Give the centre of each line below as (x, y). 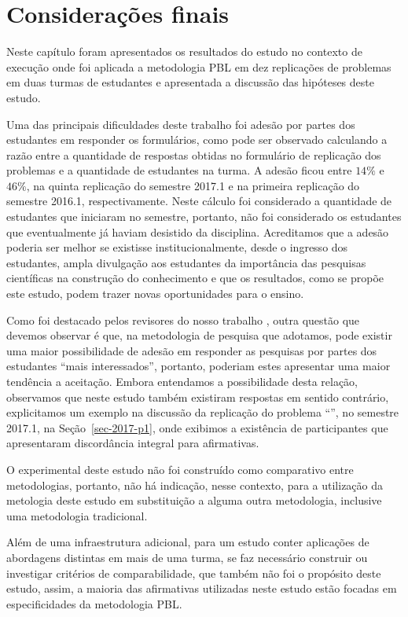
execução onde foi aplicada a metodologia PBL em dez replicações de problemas (199, 66)
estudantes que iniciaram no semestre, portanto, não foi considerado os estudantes (204, 217)
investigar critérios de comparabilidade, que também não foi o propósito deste (194, 573)
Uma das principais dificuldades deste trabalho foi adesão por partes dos (181, 124)
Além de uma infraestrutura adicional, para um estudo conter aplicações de (188, 542)
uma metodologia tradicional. (77, 515)
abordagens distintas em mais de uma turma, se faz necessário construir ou (187, 557)
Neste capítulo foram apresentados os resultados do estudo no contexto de (184, 51)
